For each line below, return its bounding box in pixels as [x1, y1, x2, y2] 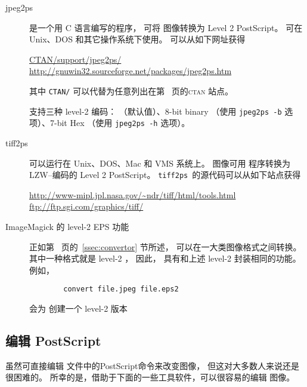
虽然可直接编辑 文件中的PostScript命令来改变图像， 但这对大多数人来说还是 [5, 359, 300, 371]
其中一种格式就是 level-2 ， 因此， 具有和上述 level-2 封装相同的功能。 [29, 252, 301, 265]
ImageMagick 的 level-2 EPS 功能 [5, 220, 129, 232]
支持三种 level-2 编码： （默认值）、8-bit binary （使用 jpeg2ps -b [29, 105, 282, 117]
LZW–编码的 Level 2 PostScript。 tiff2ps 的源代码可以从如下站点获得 [29, 168, 301, 181]
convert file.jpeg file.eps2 [63, 285, 179, 294]
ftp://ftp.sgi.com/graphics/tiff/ [29, 200, 144, 213]
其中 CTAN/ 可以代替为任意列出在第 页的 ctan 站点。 [29, 84, 234, 97]
